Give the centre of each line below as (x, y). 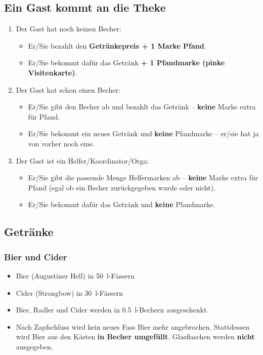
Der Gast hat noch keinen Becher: (69, 29)
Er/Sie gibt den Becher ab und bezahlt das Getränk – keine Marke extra (142, 107)
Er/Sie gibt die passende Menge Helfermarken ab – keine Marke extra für (143, 177)
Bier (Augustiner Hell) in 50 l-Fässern (75, 275)
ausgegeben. (34, 346)
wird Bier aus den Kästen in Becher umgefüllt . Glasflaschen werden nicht (135, 337)
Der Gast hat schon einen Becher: (68, 89)
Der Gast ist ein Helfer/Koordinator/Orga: (82, 160)
